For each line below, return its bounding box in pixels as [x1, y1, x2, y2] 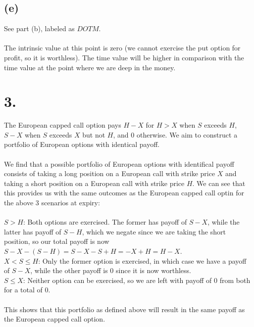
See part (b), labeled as [4, 23, 75, 34]
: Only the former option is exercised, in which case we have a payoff [38, 255, 247, 266]
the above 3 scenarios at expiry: [4, 197, 100, 208]
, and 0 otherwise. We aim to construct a [113, 129, 238, 140]
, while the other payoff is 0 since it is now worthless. [30, 265, 192, 276]
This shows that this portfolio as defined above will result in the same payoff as [4, 304, 245, 314]
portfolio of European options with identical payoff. [4, 139, 160, 149]
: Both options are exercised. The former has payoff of [23, 217, 187, 227]
